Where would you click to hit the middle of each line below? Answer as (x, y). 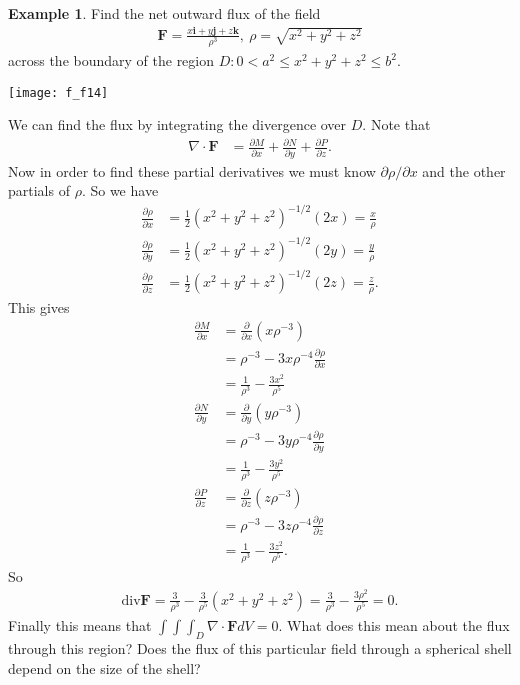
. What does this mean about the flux (394, 625)
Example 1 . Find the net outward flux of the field (164, 13)
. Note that (396, 124)
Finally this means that (80, 625)
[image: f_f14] (58, 92)
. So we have (120, 190)
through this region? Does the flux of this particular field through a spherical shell (260, 647)
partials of (39, 190)
